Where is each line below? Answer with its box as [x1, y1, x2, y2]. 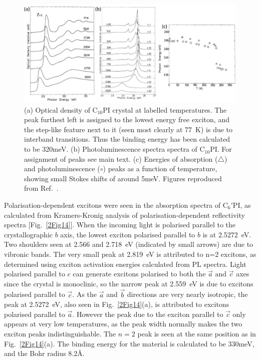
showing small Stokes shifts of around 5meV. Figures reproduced [24, 173, 222, 183]
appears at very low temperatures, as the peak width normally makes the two [4, 318, 242, 329]
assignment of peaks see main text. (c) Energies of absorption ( [24, 153, 218, 164]
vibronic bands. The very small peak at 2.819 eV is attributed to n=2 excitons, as [4, 249, 256, 259]
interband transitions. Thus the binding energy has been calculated [24, 134, 230, 144]
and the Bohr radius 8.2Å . [4, 348, 85, 358]
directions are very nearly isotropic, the [127, 289, 248, 299]
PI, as [232, 200, 251, 210]
